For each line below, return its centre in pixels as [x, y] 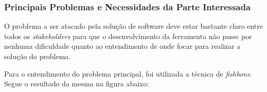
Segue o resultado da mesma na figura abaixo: [77, 84]
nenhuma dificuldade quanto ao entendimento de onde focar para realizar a [122, 46]
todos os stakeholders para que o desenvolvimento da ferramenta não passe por [128, 36]
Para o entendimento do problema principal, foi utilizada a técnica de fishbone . [128, 73]
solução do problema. [38, 56]
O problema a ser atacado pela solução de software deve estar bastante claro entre [133, 26]
